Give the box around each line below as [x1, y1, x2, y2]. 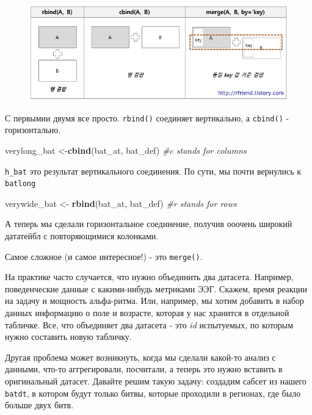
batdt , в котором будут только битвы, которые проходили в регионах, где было [5, 386, 301, 399]
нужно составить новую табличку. [5, 330, 132, 343]
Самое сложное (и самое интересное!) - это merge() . [5, 250, 203, 262]
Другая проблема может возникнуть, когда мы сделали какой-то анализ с [5, 350, 276, 363]
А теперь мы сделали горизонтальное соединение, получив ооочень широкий [5, 217, 292, 230]
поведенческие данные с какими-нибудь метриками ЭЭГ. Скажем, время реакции [5, 282, 308, 295]
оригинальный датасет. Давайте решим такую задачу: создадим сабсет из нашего [5, 375, 307, 388]
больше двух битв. [5, 399, 74, 411]
